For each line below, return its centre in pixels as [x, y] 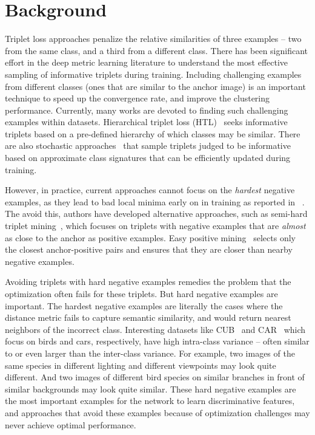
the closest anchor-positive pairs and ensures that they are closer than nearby [149, 249]
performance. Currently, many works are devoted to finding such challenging [147, 110]
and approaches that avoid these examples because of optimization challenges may [157, 412]
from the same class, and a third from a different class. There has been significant [157, 50]
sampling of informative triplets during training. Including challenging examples [153, 74]
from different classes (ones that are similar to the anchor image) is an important [155, 86]
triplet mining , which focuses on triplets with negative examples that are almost [155, 226]
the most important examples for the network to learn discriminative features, [150, 401]
